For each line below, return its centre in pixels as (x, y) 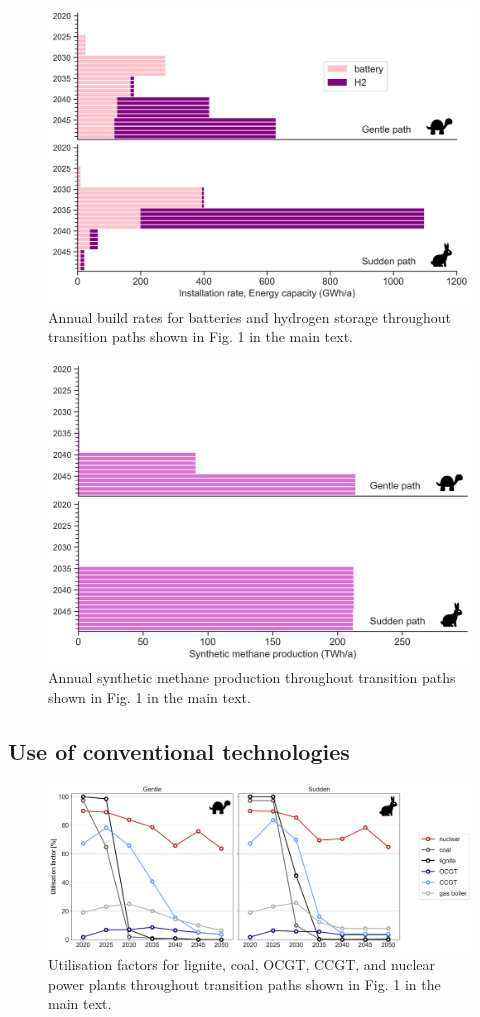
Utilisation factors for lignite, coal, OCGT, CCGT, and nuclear (242, 964)
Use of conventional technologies (179, 750)
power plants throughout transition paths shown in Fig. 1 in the (244, 983)
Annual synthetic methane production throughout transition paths (252, 677)
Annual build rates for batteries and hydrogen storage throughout (250, 316)
